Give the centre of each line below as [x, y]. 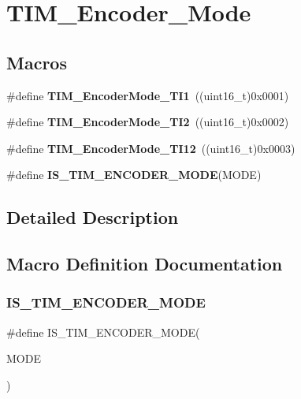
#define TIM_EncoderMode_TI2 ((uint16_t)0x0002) [148, 122]
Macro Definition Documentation [145, 264]
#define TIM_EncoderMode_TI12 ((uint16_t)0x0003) [151, 148]
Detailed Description [93, 217]
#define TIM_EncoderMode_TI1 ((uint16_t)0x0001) [148, 95]
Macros [37, 62]
